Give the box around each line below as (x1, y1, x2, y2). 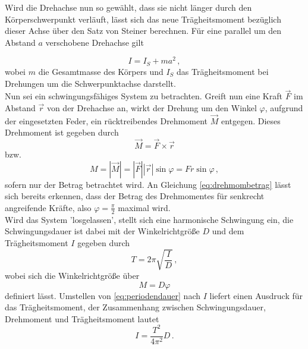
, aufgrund (265, 101, 303, 114)
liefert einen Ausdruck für (209, 289, 303, 301)
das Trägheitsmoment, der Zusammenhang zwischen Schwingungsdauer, (5, 301, 266, 313)
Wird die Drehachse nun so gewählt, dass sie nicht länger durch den (5, 1, 252, 13)
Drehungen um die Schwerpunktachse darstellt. (5, 77, 176, 89)
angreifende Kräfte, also (5, 201, 92, 213)
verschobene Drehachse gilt (45, 36, 144, 48)
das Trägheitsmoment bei (177, 65, 269, 77)
